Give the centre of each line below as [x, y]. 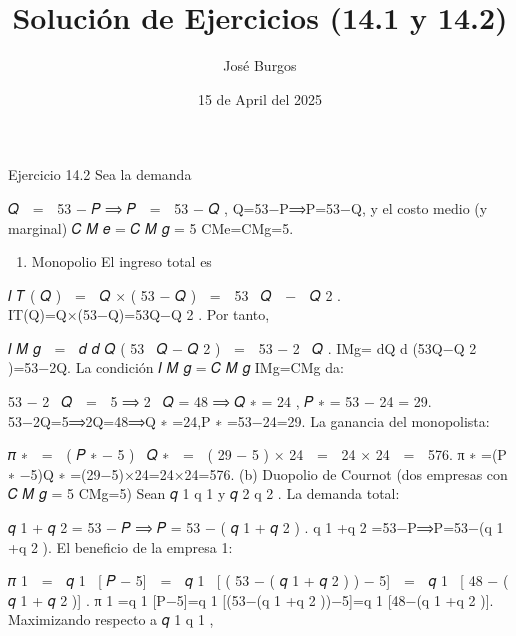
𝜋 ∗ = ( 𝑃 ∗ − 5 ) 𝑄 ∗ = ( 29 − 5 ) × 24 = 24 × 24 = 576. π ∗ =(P [257, 454]
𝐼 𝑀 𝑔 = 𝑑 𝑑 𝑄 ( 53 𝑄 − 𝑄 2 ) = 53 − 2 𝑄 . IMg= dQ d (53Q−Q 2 [242, 347]
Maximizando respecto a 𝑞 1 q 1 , [111, 619]
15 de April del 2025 [260, 98]
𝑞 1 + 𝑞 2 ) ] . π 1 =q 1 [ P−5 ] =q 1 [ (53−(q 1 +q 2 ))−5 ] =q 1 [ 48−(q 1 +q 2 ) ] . [251, 599]
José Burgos [260, 65]
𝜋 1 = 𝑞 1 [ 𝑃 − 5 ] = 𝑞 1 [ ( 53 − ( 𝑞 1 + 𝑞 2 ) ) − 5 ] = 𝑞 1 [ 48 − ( [258, 580]
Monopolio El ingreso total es [121, 261]
